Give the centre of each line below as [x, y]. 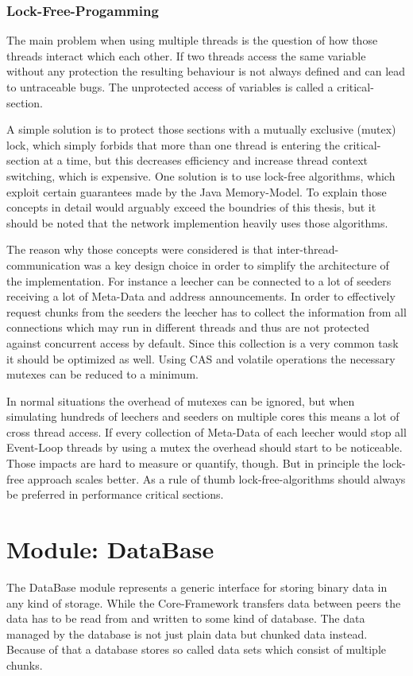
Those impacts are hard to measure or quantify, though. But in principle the [193, 463]
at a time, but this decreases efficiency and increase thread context [206, 160]
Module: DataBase [110, 549]
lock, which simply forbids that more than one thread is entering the [174, 144]
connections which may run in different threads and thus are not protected [188, 327]
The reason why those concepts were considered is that [140, 249]
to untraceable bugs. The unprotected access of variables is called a [170, 87]
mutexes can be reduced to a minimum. [102, 374]
